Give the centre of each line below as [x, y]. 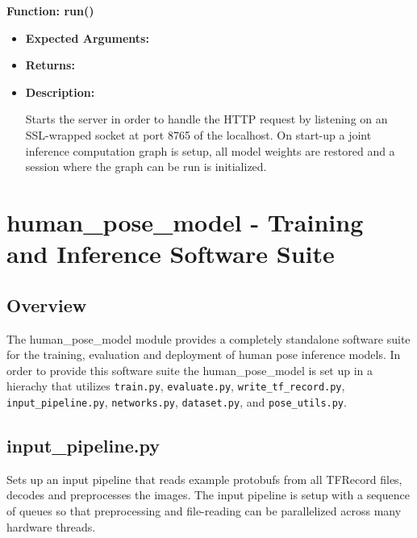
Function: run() [50, 10]
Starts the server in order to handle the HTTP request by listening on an [206, 119]
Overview [47, 304]
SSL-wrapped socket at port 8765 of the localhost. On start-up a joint [198, 134]
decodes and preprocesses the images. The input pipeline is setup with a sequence [208, 495]
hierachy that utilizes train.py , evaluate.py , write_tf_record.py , [176, 386]
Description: [60, 92]
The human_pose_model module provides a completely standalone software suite [208, 338]
